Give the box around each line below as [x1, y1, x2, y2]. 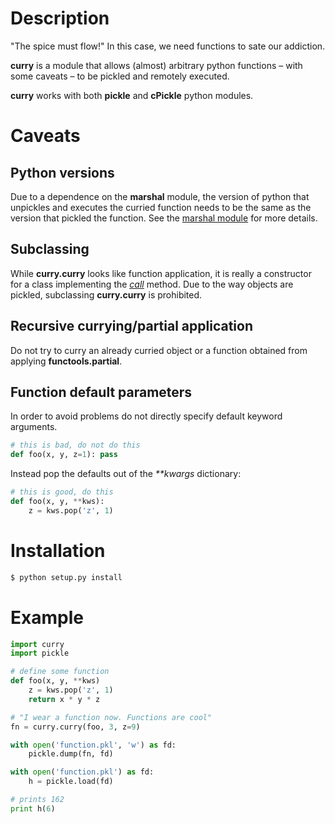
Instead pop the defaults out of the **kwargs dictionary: [10, 468, 242, 480]
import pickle [10, 648, 70, 659]
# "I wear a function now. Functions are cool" [10, 712, 213, 722]
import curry [10, 639, 65, 649]
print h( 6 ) [10, 803, 56, 814]
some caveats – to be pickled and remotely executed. [10, 70, 230, 82]
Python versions [10, 164, 115, 181]
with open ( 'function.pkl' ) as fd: [10, 767, 155, 777]
